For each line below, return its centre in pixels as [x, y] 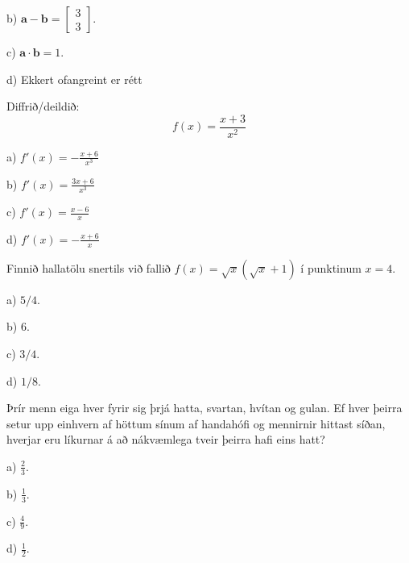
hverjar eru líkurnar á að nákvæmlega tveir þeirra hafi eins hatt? [166, 439]
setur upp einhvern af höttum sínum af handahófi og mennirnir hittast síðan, [196, 423]
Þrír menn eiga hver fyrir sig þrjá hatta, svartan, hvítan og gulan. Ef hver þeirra [204, 408]
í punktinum [331, 267]
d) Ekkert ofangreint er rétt [74, 79]
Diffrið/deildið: [43, 106]
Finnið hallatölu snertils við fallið [89, 267]
